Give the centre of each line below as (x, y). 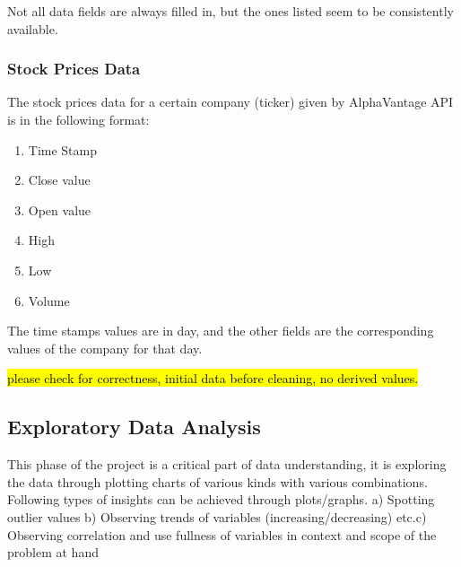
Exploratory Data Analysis (134, 427)
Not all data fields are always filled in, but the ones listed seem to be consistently (230, 11)
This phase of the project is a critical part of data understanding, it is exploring (227, 464)
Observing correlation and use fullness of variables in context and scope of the (222, 534)
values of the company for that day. (105, 348)
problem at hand (53, 552)
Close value (59, 180)
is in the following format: (78, 119)
